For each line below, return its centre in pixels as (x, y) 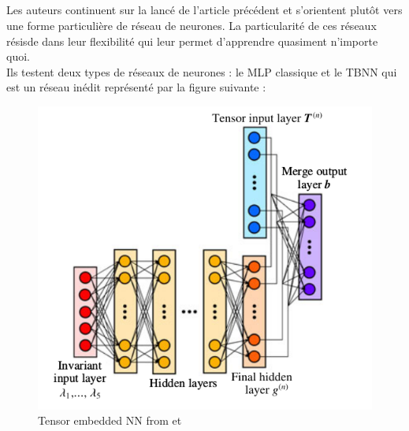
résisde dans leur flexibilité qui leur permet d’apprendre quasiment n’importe (192, 41)
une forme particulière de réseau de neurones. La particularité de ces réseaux (191, 25)
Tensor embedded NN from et (110, 420)
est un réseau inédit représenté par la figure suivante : (136, 87)
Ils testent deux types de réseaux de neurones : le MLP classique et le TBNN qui (202, 71)
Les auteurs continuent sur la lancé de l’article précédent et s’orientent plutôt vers (204, 10)
